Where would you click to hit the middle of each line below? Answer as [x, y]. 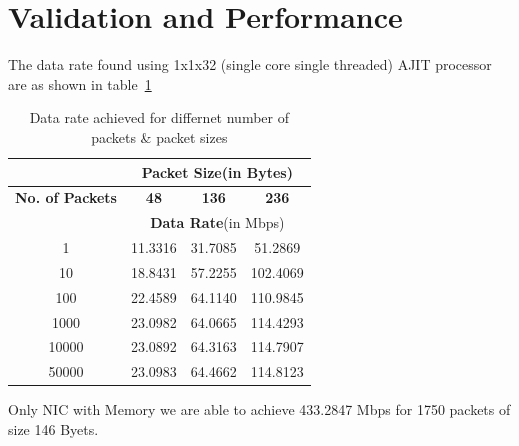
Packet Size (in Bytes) [217, 171]
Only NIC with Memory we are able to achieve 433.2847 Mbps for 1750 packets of [259, 409]
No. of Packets [66, 197]
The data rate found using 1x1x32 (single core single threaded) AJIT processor [250, 64]
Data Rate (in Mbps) [217, 222]
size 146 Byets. [53, 428]
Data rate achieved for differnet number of [159, 117]
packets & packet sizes [159, 136]
